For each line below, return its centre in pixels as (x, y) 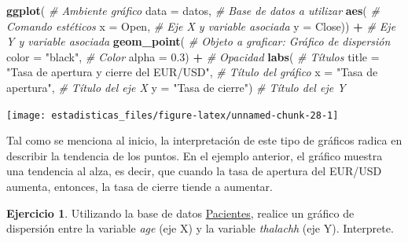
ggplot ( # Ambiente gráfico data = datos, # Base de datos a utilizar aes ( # (193, 10)
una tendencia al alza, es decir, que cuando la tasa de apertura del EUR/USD (194, 171)
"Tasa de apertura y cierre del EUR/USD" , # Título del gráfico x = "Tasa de (192, 72)
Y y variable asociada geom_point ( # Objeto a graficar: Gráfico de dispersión (198, 41)
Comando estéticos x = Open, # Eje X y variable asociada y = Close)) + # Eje (201, 26)
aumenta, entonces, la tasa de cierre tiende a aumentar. (140, 186)
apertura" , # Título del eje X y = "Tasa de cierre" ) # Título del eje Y (176, 87)
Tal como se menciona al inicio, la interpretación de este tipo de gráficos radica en (204, 140)
